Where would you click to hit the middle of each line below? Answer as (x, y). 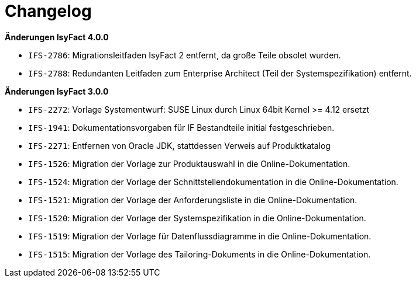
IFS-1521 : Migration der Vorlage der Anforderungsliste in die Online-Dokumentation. (193, 200)
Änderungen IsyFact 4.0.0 (57, 37)
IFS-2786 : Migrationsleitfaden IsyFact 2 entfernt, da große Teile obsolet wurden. (185, 55)
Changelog (48, 11)
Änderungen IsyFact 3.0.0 (57, 91)
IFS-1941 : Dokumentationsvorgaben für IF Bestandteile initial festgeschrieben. (181, 127)
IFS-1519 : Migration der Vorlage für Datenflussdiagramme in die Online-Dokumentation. (200, 236)
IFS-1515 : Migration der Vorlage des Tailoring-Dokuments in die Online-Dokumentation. (200, 254)
